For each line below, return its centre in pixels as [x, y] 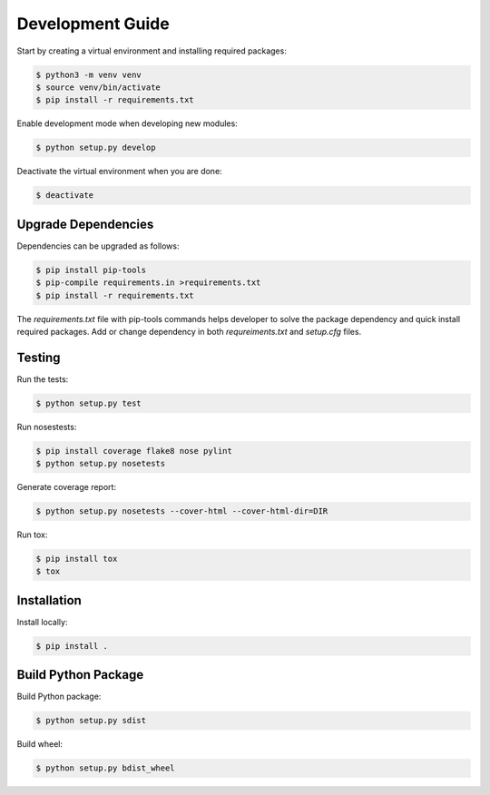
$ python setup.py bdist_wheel [106, 768]
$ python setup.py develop [96, 148]
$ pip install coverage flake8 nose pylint [134, 451]
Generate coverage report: [67, 487]
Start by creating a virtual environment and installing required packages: [152, 51]
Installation [49, 600]
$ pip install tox [77, 559]
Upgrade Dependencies [85, 224]
